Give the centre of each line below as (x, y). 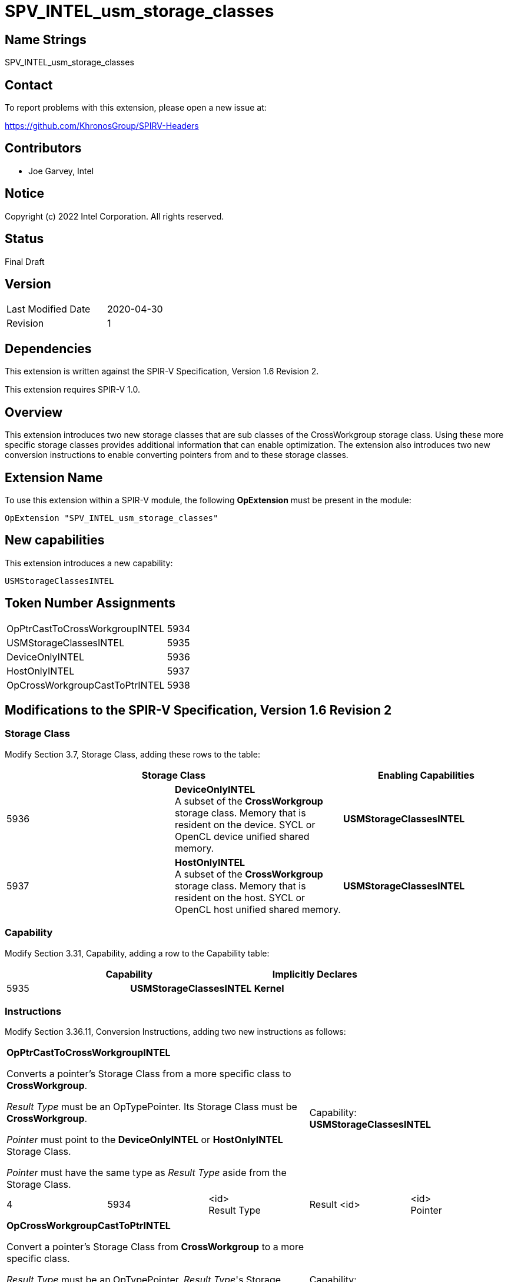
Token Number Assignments (90, 603)
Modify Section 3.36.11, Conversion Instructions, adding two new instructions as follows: (175, 1032)
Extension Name (54, 477)
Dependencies (48, 348)
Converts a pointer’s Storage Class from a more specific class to (149, 1074)
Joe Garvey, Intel (61, 171)
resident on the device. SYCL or (245, 824)
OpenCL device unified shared (242, 836)
